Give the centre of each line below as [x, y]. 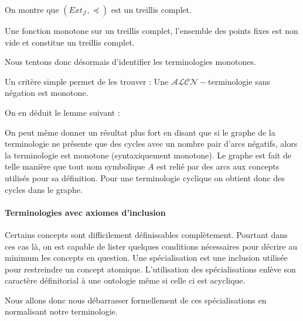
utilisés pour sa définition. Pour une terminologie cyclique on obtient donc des [145, 177]
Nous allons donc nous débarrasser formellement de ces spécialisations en [136, 300]
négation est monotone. [47, 93]
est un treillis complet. [151, 9]
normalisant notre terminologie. [61, 311]
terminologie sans [239, 81]
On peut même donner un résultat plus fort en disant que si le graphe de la [140, 132]
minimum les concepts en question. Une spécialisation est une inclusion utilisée [146, 258]
